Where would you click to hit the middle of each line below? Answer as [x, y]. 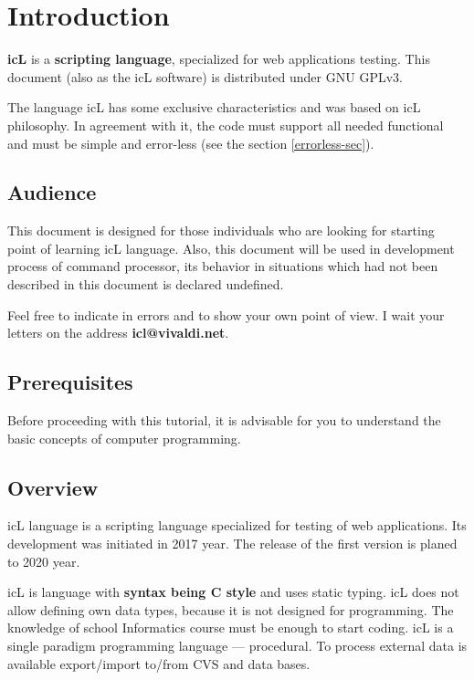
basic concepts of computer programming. [124, 438]
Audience [52, 192]
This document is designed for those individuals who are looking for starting [221, 230]
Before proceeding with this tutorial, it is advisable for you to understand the [224, 420]
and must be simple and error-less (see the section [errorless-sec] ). [191, 143]
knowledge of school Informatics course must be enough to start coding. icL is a [231, 628]
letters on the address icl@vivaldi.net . [118, 333]
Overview [53, 487]
